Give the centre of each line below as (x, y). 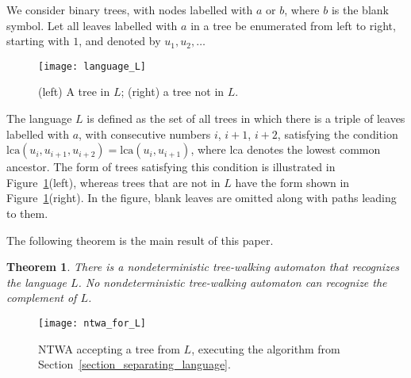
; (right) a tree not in (173, 92)
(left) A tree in (74, 92)
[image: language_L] (92, 66)
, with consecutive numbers (145, 134)
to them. (27, 213)
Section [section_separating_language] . (134, 364)
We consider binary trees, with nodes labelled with (130, 10)
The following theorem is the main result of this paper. (140, 240)
